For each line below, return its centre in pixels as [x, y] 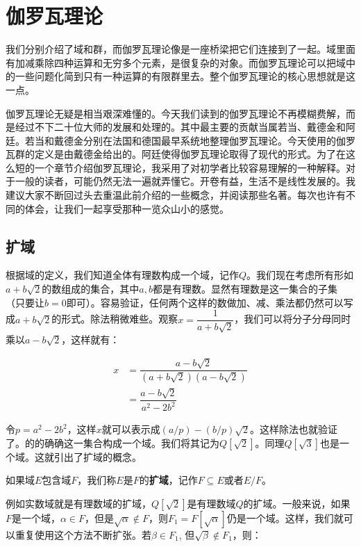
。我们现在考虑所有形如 [300, 275]
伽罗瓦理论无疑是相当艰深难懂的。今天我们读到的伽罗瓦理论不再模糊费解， [176, 113]
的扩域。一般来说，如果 [297, 503]
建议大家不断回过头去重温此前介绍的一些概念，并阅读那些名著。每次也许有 [176, 195]
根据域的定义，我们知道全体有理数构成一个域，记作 [122, 275]
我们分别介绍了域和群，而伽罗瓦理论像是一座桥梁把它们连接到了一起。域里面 [180, 49]
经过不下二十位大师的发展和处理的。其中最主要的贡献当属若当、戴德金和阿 [185, 127]
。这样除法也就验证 [294, 429]
